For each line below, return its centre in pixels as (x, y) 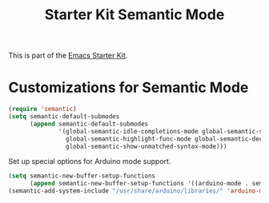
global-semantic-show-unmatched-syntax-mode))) (146, 146)
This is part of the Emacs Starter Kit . (68, 56)
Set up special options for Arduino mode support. (90, 161)
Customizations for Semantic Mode (128, 88)
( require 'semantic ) (43, 109)
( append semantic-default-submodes (89, 124)
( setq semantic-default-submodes (64, 117)
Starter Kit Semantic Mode (134, 15)
